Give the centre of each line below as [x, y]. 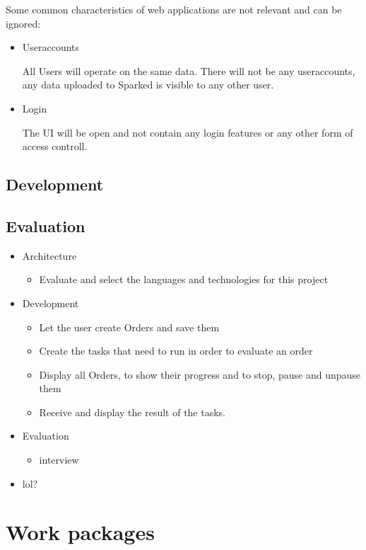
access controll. [55, 146]
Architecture [49, 255]
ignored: [23, 23]
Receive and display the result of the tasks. [132, 412]
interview [59, 460]
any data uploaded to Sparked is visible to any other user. [148, 85]
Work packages [80, 532]
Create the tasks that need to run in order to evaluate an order [176, 351]
